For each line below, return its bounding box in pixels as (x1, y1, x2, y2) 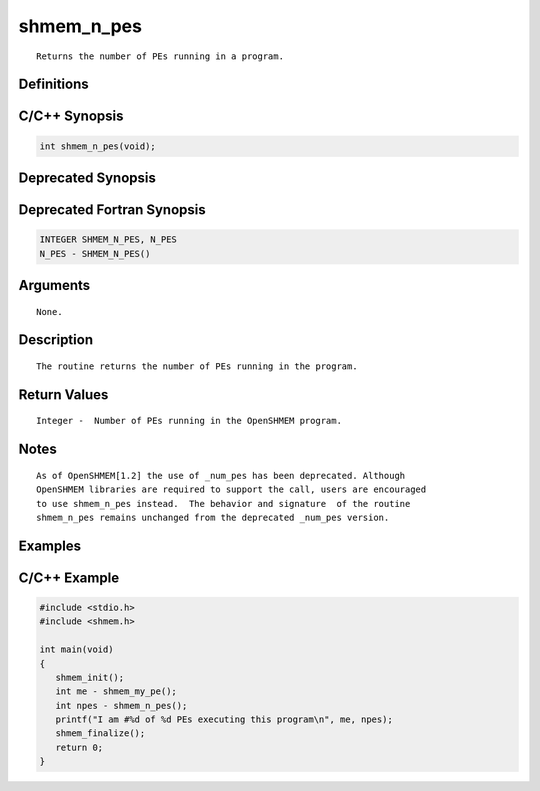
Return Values (18, 386, 109, 403)
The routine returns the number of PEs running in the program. (36, 360, 359, 372)
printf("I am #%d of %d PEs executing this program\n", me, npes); (55, 714, 394, 725)
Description (18, 331, 94, 349)
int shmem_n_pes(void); (39, 140, 157, 152)
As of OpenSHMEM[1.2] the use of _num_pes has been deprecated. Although (36, 470, 406, 481)
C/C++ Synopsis (18, 108, 124, 125)
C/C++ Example (18, 569, 120, 586)
